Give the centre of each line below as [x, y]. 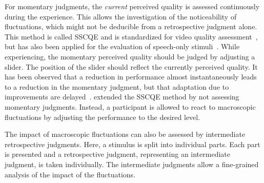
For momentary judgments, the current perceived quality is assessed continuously [132, 6]
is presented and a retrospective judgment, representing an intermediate [117, 154]
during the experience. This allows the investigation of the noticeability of [121, 16]
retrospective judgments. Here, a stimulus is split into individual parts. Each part [133, 144]
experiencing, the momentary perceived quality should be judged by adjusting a [130, 56]
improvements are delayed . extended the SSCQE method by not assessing [122, 97]
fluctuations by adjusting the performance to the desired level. [103, 117]
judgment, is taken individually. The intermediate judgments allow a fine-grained [132, 164]
